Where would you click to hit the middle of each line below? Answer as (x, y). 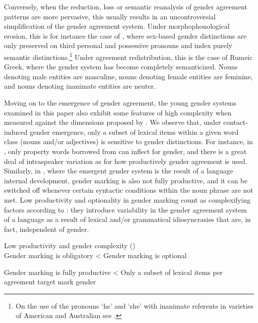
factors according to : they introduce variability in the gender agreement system (126, 209)
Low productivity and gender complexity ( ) (70, 245)
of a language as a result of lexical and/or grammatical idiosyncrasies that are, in (128, 219)
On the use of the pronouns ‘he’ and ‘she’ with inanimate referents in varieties (134, 305)
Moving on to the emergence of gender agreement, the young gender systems (120, 103)
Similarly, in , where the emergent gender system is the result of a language (119, 171)
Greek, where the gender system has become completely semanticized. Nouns (121, 67)
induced (16, 132)
